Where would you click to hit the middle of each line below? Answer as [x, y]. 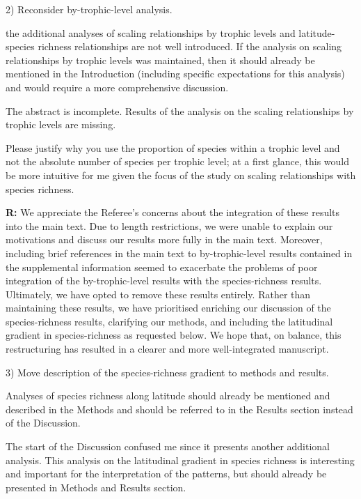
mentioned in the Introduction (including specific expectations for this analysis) [175, 74]
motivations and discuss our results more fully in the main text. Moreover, [164, 239]
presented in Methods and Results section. [96, 487]
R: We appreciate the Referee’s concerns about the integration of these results [173, 212]
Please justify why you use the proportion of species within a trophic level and [173, 147]
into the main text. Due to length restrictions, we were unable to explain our [169, 225]
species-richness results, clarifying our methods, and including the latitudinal [169, 321]
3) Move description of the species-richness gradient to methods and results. [167, 372]
